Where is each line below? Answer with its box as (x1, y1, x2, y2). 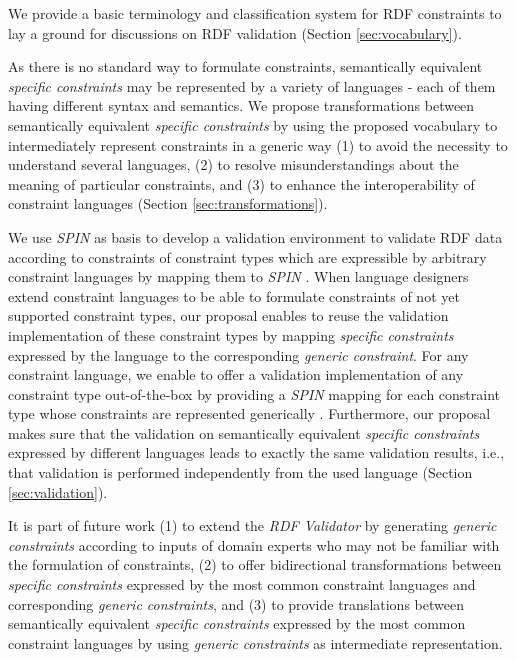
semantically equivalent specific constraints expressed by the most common (8, 613, 466, 634)
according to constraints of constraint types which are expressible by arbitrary (8, 246, 487, 267)
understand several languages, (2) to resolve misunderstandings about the (8, 154, 459, 175)
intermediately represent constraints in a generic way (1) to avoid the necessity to (8, 134, 508, 155)
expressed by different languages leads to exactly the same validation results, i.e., (8, 442, 505, 463)
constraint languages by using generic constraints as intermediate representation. (8, 632, 503, 653)
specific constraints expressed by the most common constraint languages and (8, 574, 476, 595)
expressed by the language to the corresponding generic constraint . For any (8, 344, 469, 365)
